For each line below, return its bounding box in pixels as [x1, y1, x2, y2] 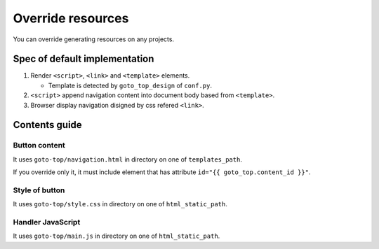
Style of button [13, 185, 65, 195]
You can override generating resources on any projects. [13, 35, 175, 43]
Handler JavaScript [13, 218, 81, 227]
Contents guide [13, 119, 82, 131]
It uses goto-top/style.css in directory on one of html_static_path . [13, 200, 227, 208]
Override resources [13, 10, 129, 26]
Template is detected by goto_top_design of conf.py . [48, 81, 212, 90]
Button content [13, 141, 66, 150]
